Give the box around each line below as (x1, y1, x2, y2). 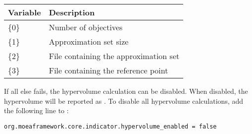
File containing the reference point (49, 65, 168, 76)
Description (49, 6, 95, 18)
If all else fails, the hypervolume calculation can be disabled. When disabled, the (4, 86, 248, 96)
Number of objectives (49, 21, 123, 33)
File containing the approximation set (49, 50, 180, 62)
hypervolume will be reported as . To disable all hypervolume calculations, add (4, 95, 244, 106)
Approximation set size (49, 36, 129, 47)
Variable (8, 6, 41, 18)
